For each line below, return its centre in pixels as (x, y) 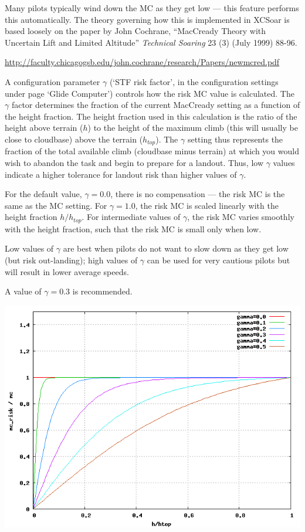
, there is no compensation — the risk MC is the (198, 194)
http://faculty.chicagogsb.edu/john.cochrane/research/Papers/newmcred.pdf (142, 62)
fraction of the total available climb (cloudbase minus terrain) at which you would (152, 151)
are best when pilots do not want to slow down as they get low (176, 248)
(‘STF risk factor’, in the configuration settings (194, 81)
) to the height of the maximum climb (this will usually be (193, 128)
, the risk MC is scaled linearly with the (207, 205)
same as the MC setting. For (56, 205)
